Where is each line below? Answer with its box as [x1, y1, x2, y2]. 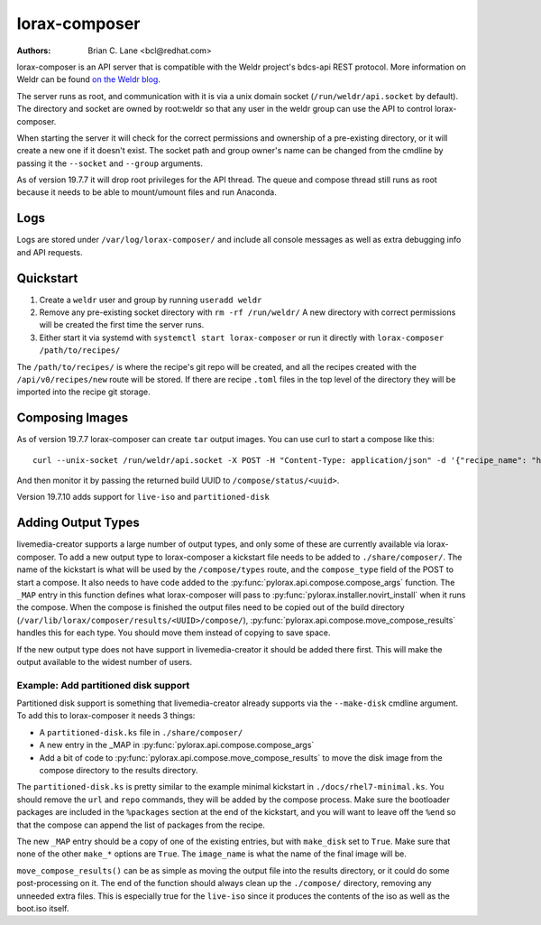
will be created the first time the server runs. [39, 319, 205, 330]
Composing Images [16, 411, 129, 426]
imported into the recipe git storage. [16, 386, 151, 397]
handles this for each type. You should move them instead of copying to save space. [16, 627, 331, 638]
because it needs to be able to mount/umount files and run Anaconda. [16, 187, 277, 198]
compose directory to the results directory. [39, 764, 198, 775]
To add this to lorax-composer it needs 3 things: [16, 710, 196, 721]
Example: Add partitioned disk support [16, 679, 190, 691]
